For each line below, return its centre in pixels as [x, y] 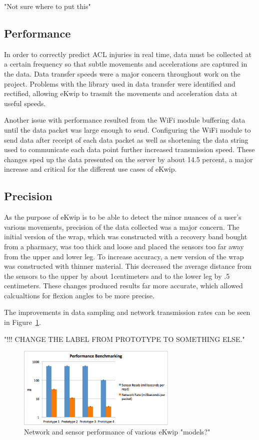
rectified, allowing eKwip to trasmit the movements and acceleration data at [121, 93]
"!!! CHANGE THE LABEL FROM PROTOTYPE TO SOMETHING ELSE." [124, 339]
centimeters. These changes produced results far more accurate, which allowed [123, 286]
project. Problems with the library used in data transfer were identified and [120, 83]
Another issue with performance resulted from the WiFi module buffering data [125, 120]
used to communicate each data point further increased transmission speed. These [129, 149]
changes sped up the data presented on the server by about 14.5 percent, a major [128, 159]
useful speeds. [25, 103]
